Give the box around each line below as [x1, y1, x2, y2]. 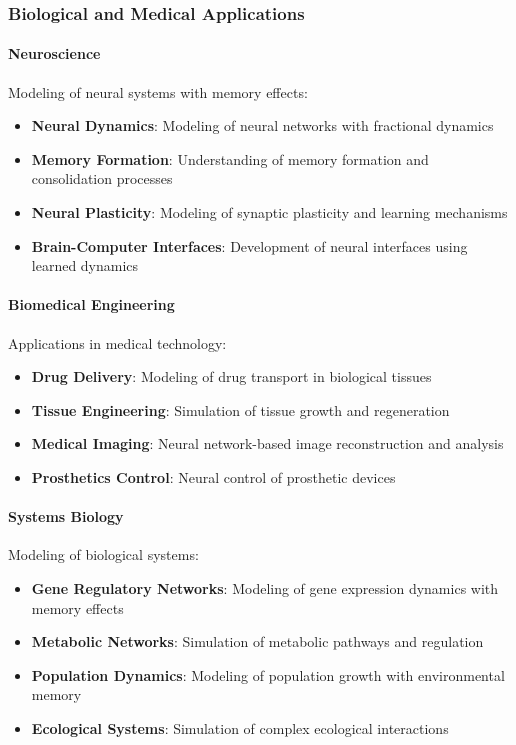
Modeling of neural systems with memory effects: [8, 81, 308, 102]
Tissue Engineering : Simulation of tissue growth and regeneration [31, 399, 450, 420]
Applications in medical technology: [8, 332, 227, 353]
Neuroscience [8, 43, 101, 64]
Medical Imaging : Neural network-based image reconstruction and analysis [31, 433, 504, 454]
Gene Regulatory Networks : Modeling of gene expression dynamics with [31, 577, 499, 598]
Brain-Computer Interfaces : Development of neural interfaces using [31, 235, 468, 256]
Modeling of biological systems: [8, 544, 199, 565]
